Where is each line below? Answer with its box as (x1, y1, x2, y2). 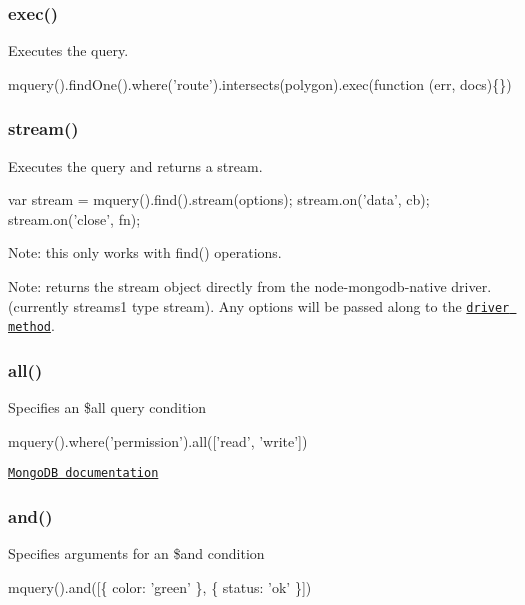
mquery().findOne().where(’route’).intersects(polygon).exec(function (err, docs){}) (8, 73, 512, 94)
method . (8, 315, 55, 336)
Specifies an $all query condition (8, 397, 207, 418)
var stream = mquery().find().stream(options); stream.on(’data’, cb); (8, 189, 430, 210)
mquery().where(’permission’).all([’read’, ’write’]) (8, 430, 308, 451)
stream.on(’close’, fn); (8, 208, 141, 229)
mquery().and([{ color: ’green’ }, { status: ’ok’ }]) (8, 576, 312, 597)
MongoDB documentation (8, 466, 159, 481)
